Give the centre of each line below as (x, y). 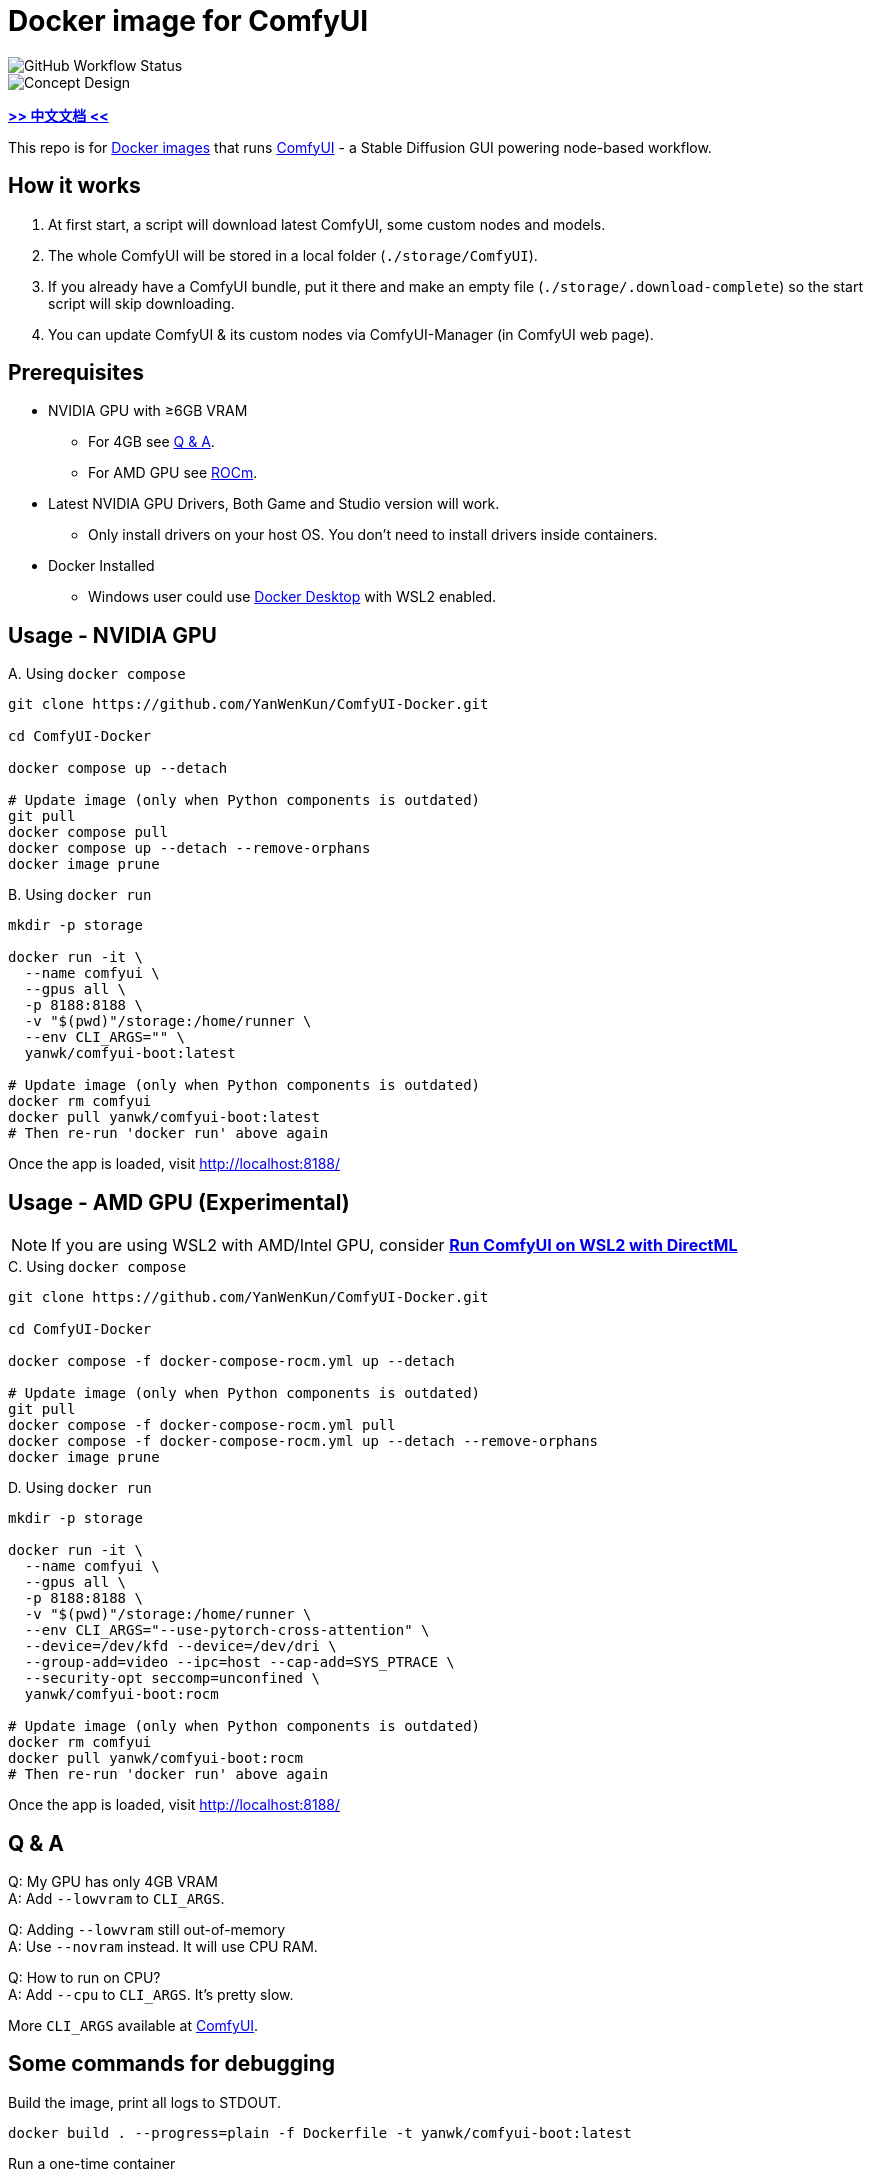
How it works (74, 186)
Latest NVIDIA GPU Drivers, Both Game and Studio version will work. (274, 504)
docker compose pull (88, 832)
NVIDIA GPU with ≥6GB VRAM (148, 411)
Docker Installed (101, 566)
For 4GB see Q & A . (151, 442)
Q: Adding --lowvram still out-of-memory (147, 1929)
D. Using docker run (80, 1488)
